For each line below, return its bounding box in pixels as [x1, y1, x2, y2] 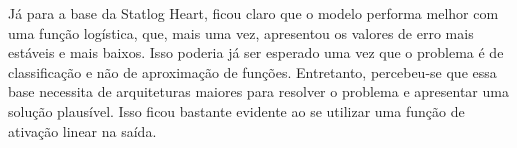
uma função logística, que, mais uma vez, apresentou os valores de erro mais [8, 22, 474, 43]
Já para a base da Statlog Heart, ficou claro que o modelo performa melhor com [8, 3, 499, 23]
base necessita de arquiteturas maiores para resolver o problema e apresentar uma [8, 81, 509, 102]
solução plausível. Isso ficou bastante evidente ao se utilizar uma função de [8, 100, 465, 121]
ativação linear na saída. [8, 120, 157, 141]
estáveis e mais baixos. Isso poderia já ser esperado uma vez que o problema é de [8, 42, 504, 63]
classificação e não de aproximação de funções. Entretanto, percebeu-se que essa [8, 61, 497, 82]
